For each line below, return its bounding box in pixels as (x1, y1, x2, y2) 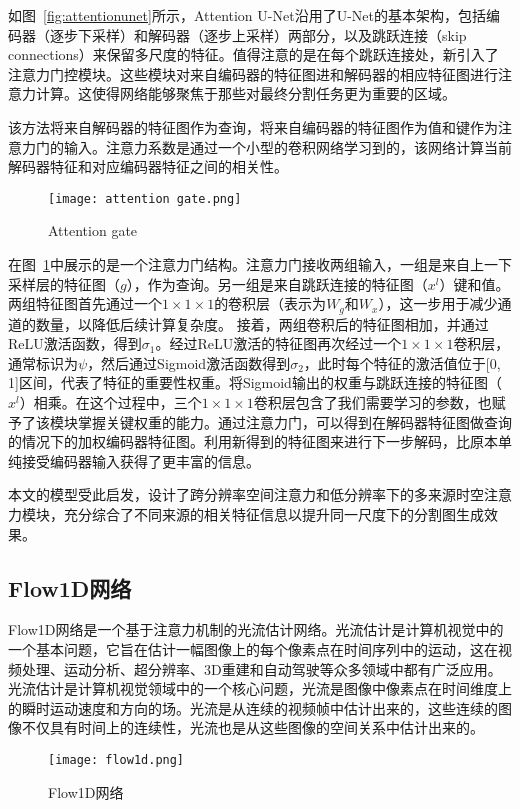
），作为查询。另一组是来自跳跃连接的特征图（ (126, 273, 428, 294)
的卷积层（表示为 (214, 293, 327, 314)
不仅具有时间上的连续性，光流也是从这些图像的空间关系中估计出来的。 (21, 717, 484, 738)
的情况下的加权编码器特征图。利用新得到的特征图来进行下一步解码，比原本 (8, 431, 498, 452)
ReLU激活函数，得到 (8, 333, 142, 354)
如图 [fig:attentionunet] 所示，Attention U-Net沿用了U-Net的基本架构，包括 (8, 5, 486, 25)
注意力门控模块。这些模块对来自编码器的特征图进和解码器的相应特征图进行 (8, 63, 498, 84)
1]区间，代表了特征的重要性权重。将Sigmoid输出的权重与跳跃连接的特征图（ (8, 372, 502, 393)
